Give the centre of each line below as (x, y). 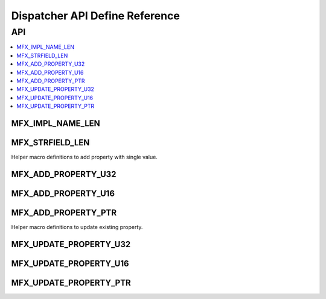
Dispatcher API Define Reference (96, 16)
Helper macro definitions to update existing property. (77, 227)
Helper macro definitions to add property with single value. (85, 157)
